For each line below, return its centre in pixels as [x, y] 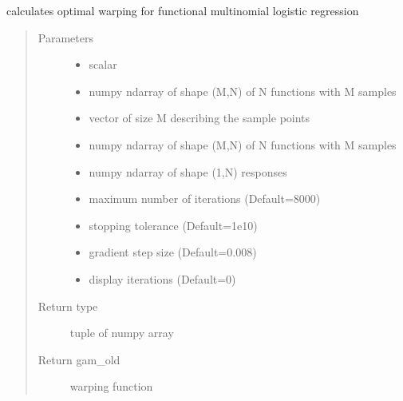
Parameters [65, 37]
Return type [68, 306]
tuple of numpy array [122, 333]
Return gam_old [79, 359]
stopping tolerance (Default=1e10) [173, 225]
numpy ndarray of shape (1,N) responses [188, 171]
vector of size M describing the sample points [200, 118]
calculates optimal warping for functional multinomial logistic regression [183, 10]
